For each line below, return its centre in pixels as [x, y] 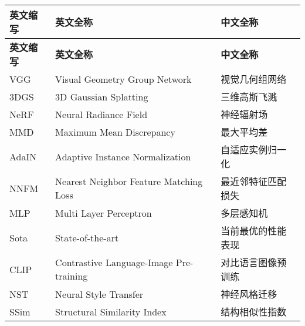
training [72, 276]
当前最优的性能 [254, 231]
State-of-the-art [87, 237]
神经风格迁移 [249, 294]
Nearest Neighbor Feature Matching [129, 181]
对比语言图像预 [254, 262]
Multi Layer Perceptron [104, 213]
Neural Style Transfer [99, 294]
